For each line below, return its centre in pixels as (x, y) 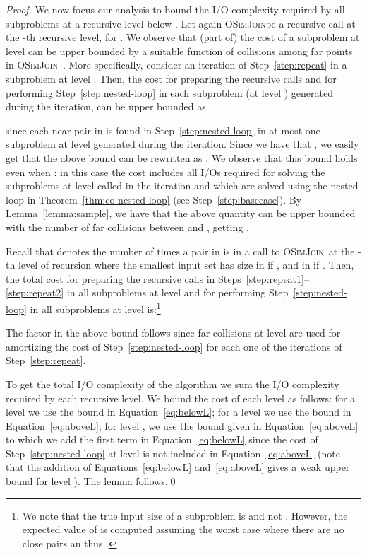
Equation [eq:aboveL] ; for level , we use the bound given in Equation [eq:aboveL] (182, 425)
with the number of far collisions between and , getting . (127, 227)
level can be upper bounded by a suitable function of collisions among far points (179, 51)
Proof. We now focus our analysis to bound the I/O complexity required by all (175, 9)
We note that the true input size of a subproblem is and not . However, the (185, 515)
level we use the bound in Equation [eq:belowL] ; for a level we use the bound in (179, 412)
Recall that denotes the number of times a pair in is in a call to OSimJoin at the (180, 251)
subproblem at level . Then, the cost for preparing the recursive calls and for (171, 78)
